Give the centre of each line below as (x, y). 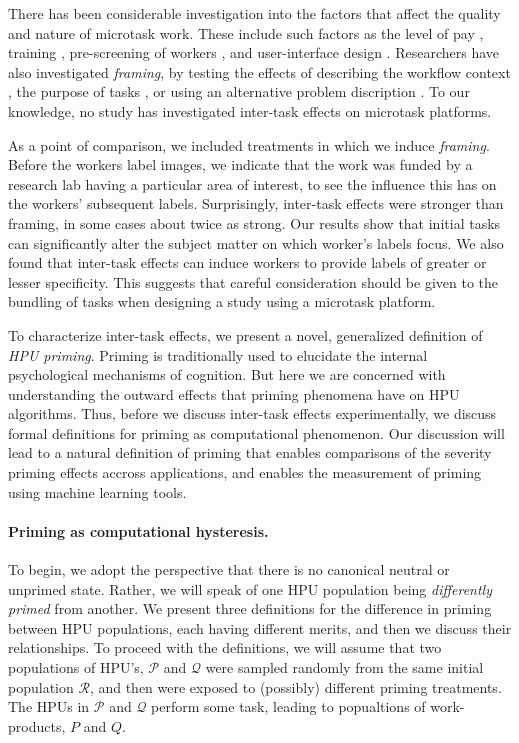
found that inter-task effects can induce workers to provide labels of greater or (247, 262)
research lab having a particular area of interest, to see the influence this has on (252, 183)
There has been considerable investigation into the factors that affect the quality (254, 13)
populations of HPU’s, (76, 667)
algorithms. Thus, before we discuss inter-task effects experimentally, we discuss (252, 413)
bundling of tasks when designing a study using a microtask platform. (222, 301)
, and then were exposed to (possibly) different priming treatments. (295, 686)
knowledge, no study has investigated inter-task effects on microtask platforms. (250, 110)
